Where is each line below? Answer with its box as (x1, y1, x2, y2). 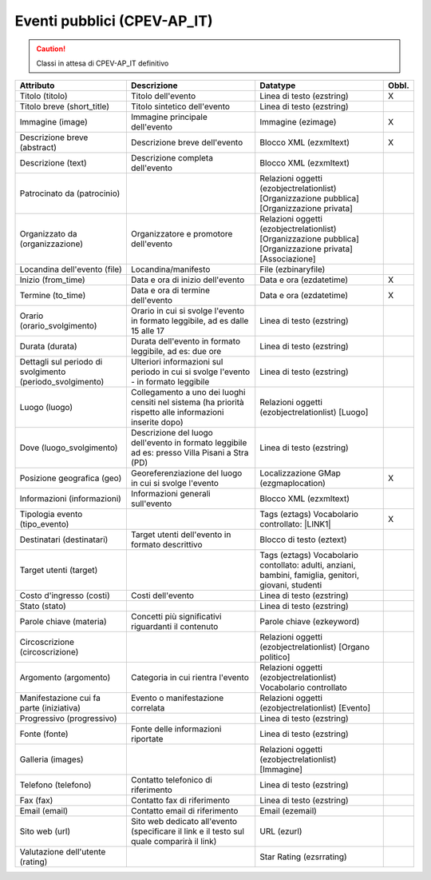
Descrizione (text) (19, 157, 87, 169)
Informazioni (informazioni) (19, 493, 121, 504)
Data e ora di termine (130, 285, 211, 296)
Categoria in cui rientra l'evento (130, 672, 249, 683)
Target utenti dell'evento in (130, 529, 231, 540)
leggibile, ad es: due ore (130, 346, 222, 357)
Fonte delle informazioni (130, 723, 222, 735)
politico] (259, 651, 291, 663)
